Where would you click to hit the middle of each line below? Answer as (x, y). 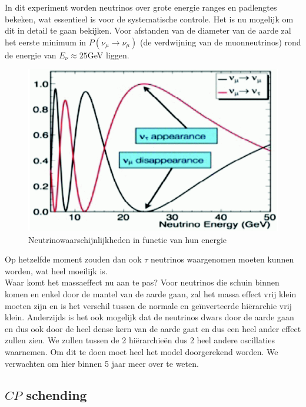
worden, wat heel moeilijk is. (56, 270)
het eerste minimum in (46, 42)
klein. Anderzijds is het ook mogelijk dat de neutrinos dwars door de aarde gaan (149, 317)
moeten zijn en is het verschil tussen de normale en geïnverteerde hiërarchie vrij (148, 305)
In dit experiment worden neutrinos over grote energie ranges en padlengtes (141, 7)
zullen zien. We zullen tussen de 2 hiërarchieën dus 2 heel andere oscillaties (140, 340)
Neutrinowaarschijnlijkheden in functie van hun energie (128, 239)
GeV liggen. (108, 55)
